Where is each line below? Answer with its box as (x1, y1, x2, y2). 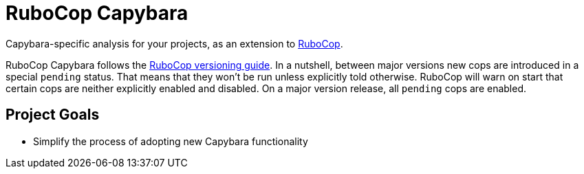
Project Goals (6, 106, 100, 124)
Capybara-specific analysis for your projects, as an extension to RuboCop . (6, 37, 343, 50)
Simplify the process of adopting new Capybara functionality (33, 135, 308, 147)
